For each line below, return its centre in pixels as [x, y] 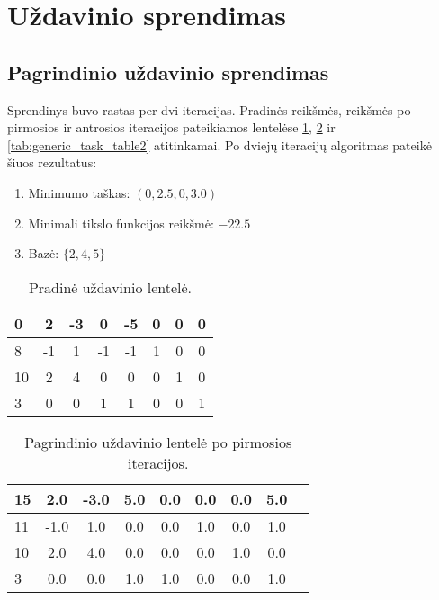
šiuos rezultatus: [52, 162]
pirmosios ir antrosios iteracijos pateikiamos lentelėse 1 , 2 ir [171, 127]
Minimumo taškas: [79, 192]
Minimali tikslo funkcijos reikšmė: [121, 223]
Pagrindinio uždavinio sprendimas [168, 72]
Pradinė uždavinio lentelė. [110, 287]
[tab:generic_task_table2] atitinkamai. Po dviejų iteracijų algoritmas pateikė [219, 144]
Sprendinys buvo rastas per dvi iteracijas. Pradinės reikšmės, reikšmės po [209, 109]
